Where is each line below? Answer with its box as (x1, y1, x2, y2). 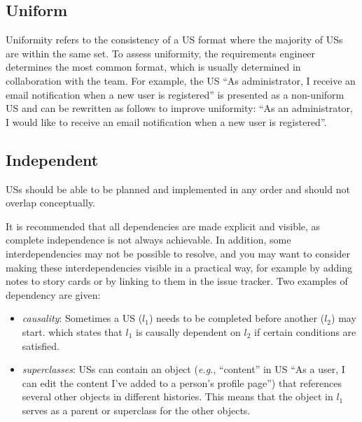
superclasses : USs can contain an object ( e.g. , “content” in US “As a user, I (22, 362, 345, 377)
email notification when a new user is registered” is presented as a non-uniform (6, 87, 344, 101)
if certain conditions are (254, 324, 356, 339)
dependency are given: (6, 287, 101, 302)
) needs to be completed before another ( (148, 311, 325, 325)
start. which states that (22, 324, 123, 339)
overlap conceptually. (6, 195, 96, 210)
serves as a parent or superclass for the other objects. (22, 402, 251, 417)
